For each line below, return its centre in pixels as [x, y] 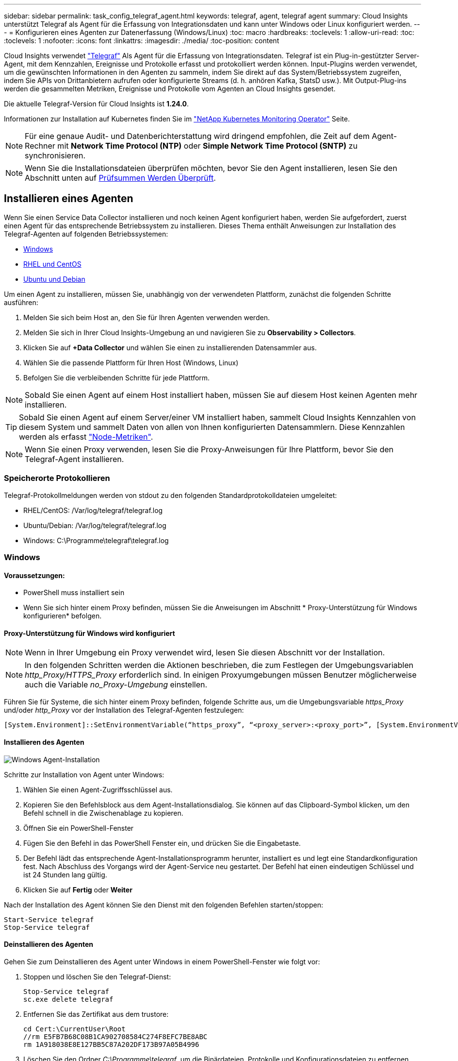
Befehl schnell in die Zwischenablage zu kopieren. [103, 813]
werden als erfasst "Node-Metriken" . [86, 436]
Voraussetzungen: [34, 575]
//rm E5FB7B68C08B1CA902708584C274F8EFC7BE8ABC [115, 1036]
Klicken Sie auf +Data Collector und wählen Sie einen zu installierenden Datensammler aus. [170, 347]
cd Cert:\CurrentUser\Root [74, 1029]
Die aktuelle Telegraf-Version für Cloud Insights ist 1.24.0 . [96, 104]
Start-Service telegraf [49, 919]
